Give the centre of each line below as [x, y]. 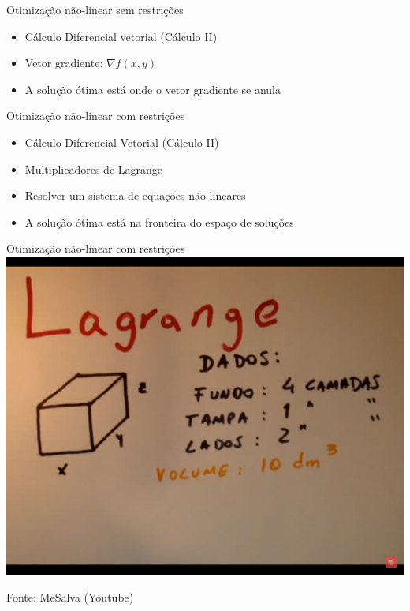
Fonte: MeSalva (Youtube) [70, 596]
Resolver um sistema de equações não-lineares [135, 195]
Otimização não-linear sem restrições [95, 9]
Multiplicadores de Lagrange [93, 169]
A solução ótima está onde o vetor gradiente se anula [153, 89]
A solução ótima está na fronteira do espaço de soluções [159, 221]
